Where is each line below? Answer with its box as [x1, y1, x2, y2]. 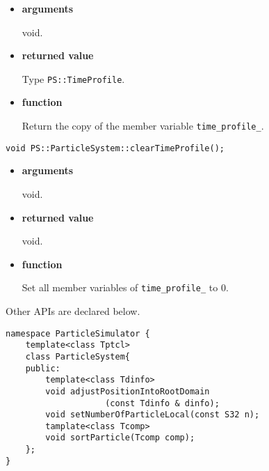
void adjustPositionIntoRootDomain [45, 386, 210, 396]
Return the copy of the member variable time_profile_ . [22, 118, 264, 133]
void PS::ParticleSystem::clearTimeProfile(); [6, 143, 225, 153]
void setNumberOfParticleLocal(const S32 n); [45, 410, 260, 420]
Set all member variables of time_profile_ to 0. [22, 280, 229, 295]
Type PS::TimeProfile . [22, 71, 125, 86]
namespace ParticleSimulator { [6, 328, 150, 339]
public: [25, 363, 60, 373]
